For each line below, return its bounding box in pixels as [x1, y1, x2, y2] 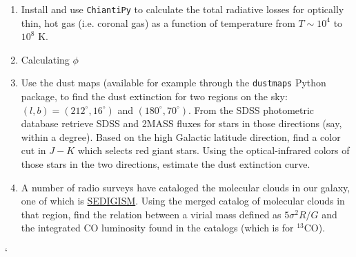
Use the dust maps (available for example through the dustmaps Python [21, 75, 326, 90]
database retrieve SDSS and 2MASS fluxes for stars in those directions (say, [21, 116, 342, 131]
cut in [21, 143, 46, 158]
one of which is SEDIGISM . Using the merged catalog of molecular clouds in [21, 193, 345, 208]
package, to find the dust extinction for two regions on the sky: [21, 89, 288, 104]
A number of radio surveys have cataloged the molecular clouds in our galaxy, [21, 180, 350, 194]
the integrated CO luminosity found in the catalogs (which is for [21, 220, 294, 235]
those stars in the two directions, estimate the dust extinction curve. [21, 157, 310, 171]
